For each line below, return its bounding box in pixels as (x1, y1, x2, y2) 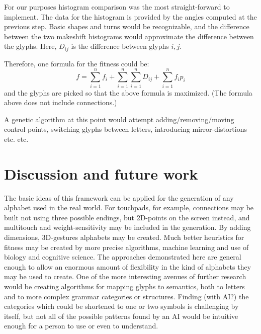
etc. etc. (4, 133, 29, 144)
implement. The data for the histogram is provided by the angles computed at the (4, 11, 257, 22)
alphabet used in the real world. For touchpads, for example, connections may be (4, 202, 254, 213)
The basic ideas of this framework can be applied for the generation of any (4, 192, 234, 203)
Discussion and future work (4, 163, 198, 184)
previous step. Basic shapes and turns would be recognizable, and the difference (4, 21, 249, 32)
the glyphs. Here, (4, 41, 57, 51)
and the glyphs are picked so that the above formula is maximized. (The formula (4, 87, 252, 98)
